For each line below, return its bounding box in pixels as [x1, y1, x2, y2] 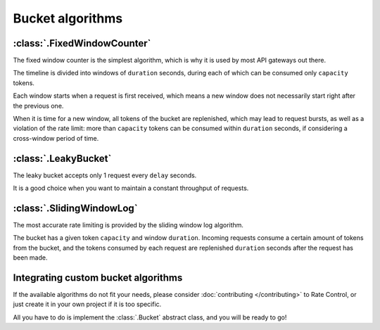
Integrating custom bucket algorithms [13, 272, 183, 284]
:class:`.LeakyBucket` [13, 152, 112, 165]
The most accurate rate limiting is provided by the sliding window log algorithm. [13, 221, 244, 229]
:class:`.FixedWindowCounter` [13, 37, 151, 49]
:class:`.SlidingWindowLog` [13, 202, 138, 214]
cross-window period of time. [13, 134, 99, 142]
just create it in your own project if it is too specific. [13, 300, 162, 309]
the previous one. [13, 101, 64, 110]
